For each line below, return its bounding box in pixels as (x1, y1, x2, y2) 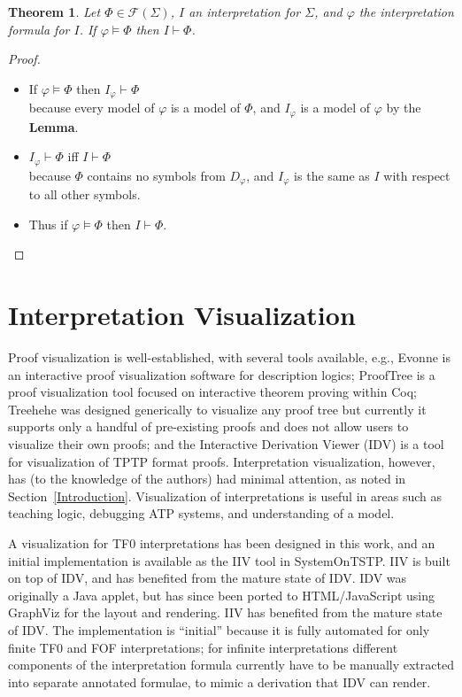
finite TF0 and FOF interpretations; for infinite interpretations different (8, 638, 398, 656)
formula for (8, 19, 70, 38)
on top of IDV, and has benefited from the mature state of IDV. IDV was (8, 569, 407, 587)
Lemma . (28, 117, 79, 136)
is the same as (294, 166, 370, 184)
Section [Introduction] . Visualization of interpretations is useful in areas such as (8, 486, 442, 505)
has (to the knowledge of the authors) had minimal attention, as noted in (8, 469, 406, 488)
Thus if (28, 214, 68, 233)
